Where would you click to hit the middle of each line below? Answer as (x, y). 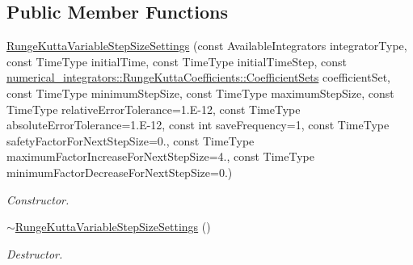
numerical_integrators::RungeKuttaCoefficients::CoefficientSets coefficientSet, (198, 77)
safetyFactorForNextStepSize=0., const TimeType (131, 140)
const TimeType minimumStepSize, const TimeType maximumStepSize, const (200, 93)
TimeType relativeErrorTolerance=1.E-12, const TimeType (154, 109)
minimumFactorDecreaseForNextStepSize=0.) (120, 172)
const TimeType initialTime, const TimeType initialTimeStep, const (177, 61)
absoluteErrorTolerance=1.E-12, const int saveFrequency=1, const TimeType (198, 125)
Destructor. (35, 253)
